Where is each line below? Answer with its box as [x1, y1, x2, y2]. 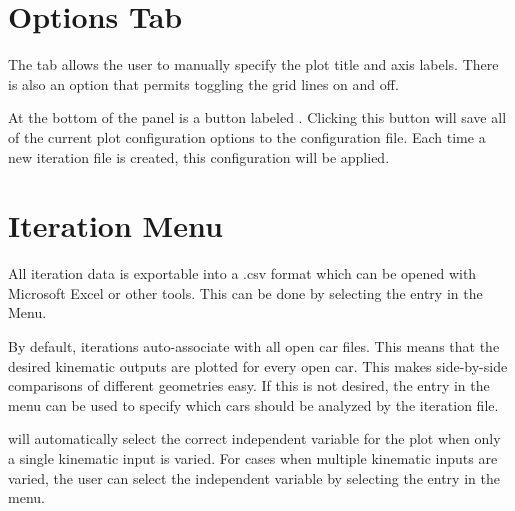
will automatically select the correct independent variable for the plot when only [8, 428, 501, 449]
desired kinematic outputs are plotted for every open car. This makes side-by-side [8, 355, 508, 376]
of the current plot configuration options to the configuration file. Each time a [8, 126, 486, 147]
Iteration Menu [8, 205, 223, 246]
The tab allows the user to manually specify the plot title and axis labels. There [8, 54, 499, 75]
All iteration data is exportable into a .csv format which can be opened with [8, 263, 477, 284]
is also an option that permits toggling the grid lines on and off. [8, 73, 399, 94]
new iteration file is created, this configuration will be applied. [8, 146, 390, 167]
